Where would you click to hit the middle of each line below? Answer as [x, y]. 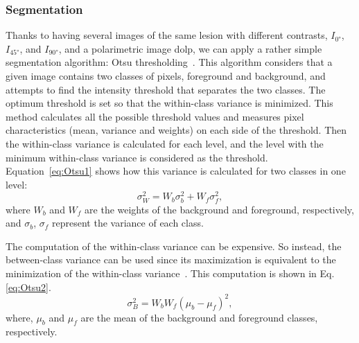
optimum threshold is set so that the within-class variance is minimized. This [169, 103]
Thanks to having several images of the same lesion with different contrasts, [167, 35]
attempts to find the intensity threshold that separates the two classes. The [166, 89]
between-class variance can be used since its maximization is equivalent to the [171, 260]
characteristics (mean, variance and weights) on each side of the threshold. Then [176, 130]
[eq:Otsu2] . [28, 287]
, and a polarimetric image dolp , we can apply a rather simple [190, 48]
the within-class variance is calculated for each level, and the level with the [165, 143]
